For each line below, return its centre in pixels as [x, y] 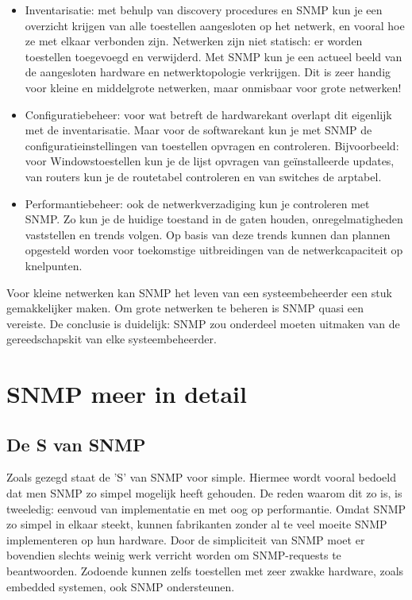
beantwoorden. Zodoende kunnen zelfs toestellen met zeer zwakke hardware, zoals [205, 571]
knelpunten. [54, 265]
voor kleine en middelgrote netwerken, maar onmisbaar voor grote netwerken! [213, 87]
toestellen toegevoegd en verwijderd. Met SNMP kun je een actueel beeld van [214, 56]
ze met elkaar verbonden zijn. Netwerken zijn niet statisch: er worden [194, 41]
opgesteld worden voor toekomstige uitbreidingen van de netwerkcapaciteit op [214, 250]
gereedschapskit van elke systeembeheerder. [112, 339]
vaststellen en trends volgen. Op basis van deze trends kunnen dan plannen [208, 234]
